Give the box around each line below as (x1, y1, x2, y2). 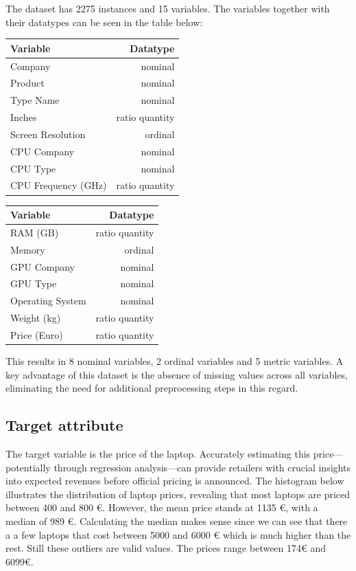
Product (10, 76, 45, 90)
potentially (5, 460, 51, 474)
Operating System (10, 293, 86, 308)
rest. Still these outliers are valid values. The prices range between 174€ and (5, 541, 327, 555)
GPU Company (10, 259, 75, 273)
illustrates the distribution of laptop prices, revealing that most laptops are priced (5, 486, 351, 501)
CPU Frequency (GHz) (10, 178, 107, 192)
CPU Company (10, 144, 75, 158)
